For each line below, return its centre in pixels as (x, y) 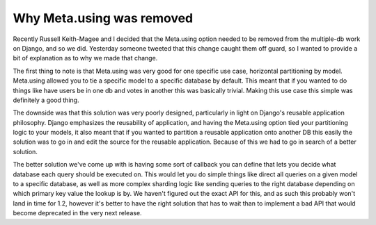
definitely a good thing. (46, 100)
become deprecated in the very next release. (77, 213)
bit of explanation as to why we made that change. (85, 58)
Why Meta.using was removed (103, 18)
